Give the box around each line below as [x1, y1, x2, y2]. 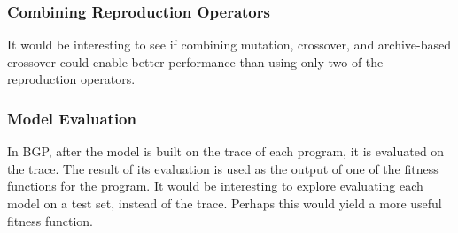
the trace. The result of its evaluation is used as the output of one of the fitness [7, 159, 439, 177]
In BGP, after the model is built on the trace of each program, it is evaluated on [7, 142, 445, 161]
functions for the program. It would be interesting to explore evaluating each [7, 177, 423, 195]
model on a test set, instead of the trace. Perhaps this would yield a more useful [7, 194, 442, 212]
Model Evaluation [7, 107, 136, 129]
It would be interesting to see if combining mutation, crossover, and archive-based [7, 35, 452, 54]
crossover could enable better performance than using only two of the [7, 52, 384, 71]
